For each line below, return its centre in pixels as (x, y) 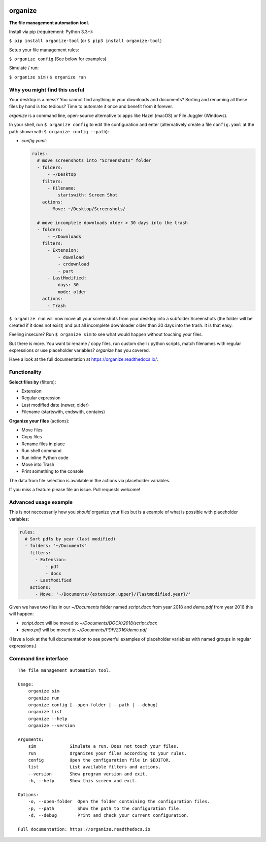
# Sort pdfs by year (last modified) (70, 539)
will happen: (21, 614)
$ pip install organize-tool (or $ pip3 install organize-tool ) (85, 41)
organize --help (48, 719)
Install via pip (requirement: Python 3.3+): (51, 32)
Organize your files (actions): (39, 421)
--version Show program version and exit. (88, 774)
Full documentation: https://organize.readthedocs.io (84, 829)
